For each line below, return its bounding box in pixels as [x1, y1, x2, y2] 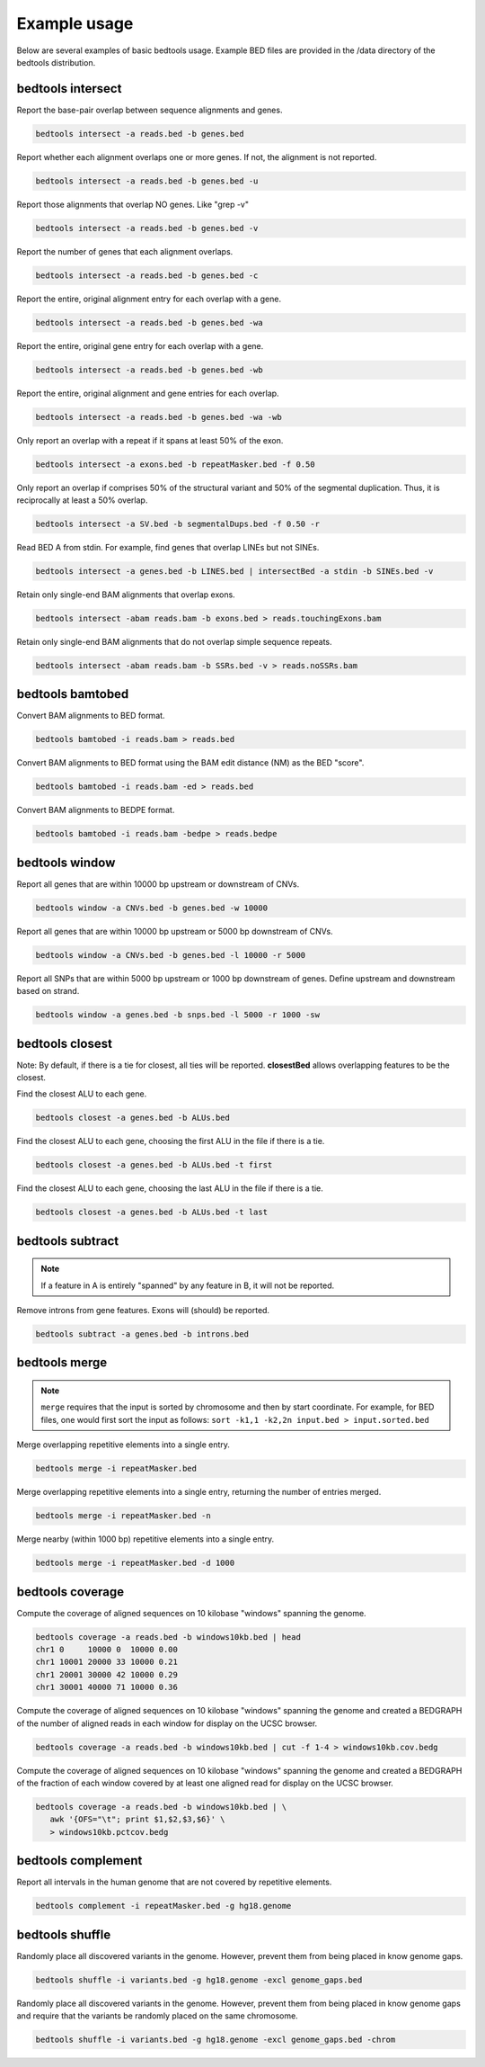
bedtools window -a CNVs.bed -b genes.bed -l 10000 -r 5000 [35, 950, 306, 960]
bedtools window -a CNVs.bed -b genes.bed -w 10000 [35, 902, 269, 913]
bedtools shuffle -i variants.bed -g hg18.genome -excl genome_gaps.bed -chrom [35, 2035, 396, 2045]
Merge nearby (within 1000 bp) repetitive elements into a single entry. [16, 1534, 275, 1544]
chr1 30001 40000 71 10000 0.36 [35, 1682, 179, 1693]
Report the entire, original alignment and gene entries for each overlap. [16, 388, 279, 398]
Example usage [16, 13, 134, 33]
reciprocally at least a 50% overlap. [16, 495, 148, 506]
